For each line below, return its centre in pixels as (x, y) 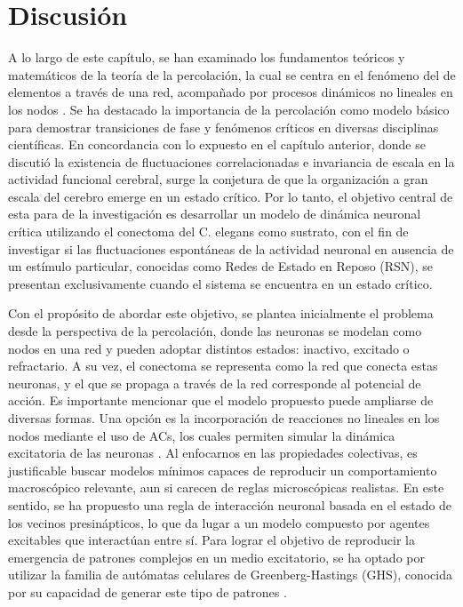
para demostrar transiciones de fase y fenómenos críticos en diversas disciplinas (224, 127)
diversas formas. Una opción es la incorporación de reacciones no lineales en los (224, 418)
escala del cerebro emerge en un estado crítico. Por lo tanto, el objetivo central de (231, 196)
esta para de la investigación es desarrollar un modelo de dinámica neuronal (215, 214)
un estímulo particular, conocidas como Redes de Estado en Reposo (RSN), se (221, 266)
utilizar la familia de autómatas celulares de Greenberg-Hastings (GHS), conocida (230, 575)
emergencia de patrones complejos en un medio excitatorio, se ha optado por (216, 557)
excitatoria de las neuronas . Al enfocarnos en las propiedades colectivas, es (213, 453)
